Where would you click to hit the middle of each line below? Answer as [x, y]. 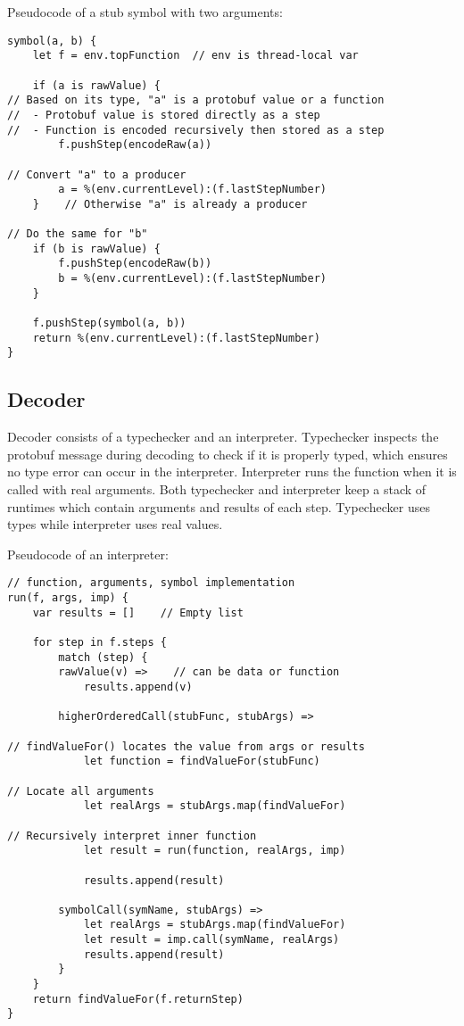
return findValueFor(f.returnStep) [138, 999]
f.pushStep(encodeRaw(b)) [135, 264]
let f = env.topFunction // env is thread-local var [195, 56]
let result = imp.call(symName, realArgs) [211, 940]
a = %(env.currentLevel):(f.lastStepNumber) [192, 190]
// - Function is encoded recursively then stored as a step [196, 130]
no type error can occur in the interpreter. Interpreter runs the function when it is [232, 472]
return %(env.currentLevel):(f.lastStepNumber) [176, 338]
